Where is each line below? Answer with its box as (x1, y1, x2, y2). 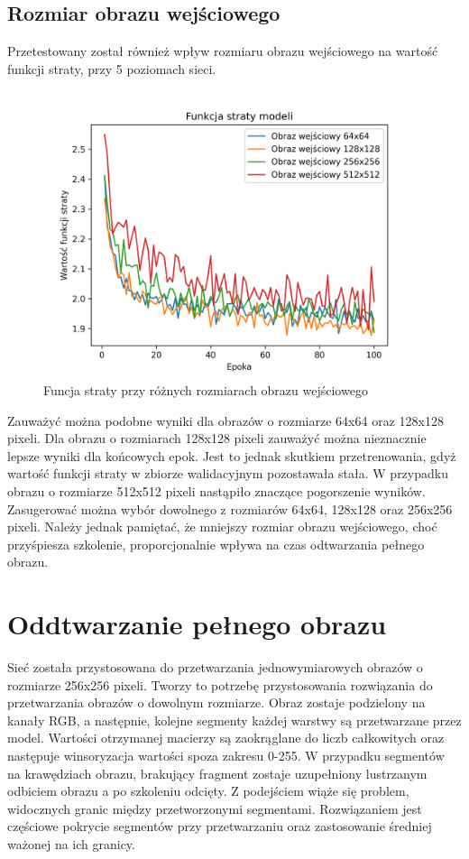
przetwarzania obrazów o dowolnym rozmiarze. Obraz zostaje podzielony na (7, 693, 426, 712)
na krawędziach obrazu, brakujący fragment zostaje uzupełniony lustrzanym (7, 763, 428, 782)
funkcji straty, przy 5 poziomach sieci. (7, 59, 216, 78)
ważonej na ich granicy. (7, 834, 135, 853)
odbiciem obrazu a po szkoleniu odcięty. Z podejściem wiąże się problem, (7, 781, 409, 800)
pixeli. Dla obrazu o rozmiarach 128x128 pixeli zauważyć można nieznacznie (7, 429, 427, 448)
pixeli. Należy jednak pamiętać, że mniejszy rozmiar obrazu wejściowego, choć (7, 517, 437, 536)
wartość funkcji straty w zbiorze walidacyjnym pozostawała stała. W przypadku (7, 464, 448, 483)
